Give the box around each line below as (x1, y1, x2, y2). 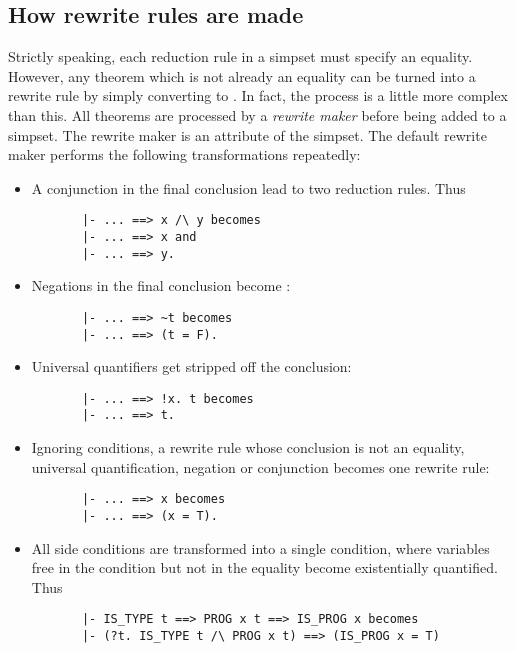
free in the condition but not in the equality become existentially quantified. (31, 557, 498, 578)
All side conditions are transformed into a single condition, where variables (31, 537, 490, 558)
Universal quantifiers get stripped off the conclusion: (31, 356, 352, 377)
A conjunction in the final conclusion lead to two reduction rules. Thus (31, 177, 466, 198)
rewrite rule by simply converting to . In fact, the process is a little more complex (8, 85, 508, 106)
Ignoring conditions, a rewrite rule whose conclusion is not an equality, (31, 437, 465, 458)
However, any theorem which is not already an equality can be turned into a (8, 65, 476, 86)
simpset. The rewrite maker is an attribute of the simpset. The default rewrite (8, 124, 487, 145)
